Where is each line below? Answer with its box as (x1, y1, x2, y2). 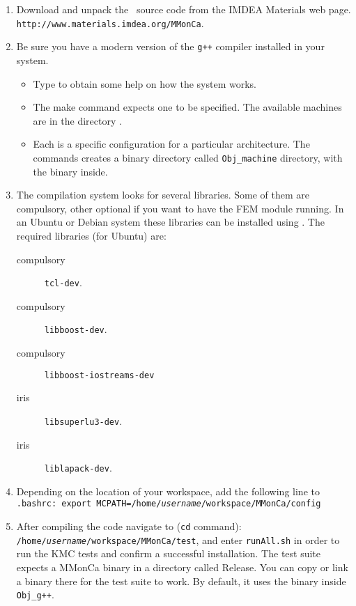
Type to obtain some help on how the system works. (33, 76, 256, 91)
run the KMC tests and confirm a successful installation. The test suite (16, 546, 321, 561)
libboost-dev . (44, 322, 107, 336)
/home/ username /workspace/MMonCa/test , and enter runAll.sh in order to (16, 532, 340, 547)
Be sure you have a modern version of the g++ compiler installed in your (16, 39, 325, 54)
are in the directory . (33, 113, 122, 127)
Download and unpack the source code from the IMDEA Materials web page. (16, 2, 351, 16)
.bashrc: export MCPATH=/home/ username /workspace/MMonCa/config (16, 499, 321, 509)
